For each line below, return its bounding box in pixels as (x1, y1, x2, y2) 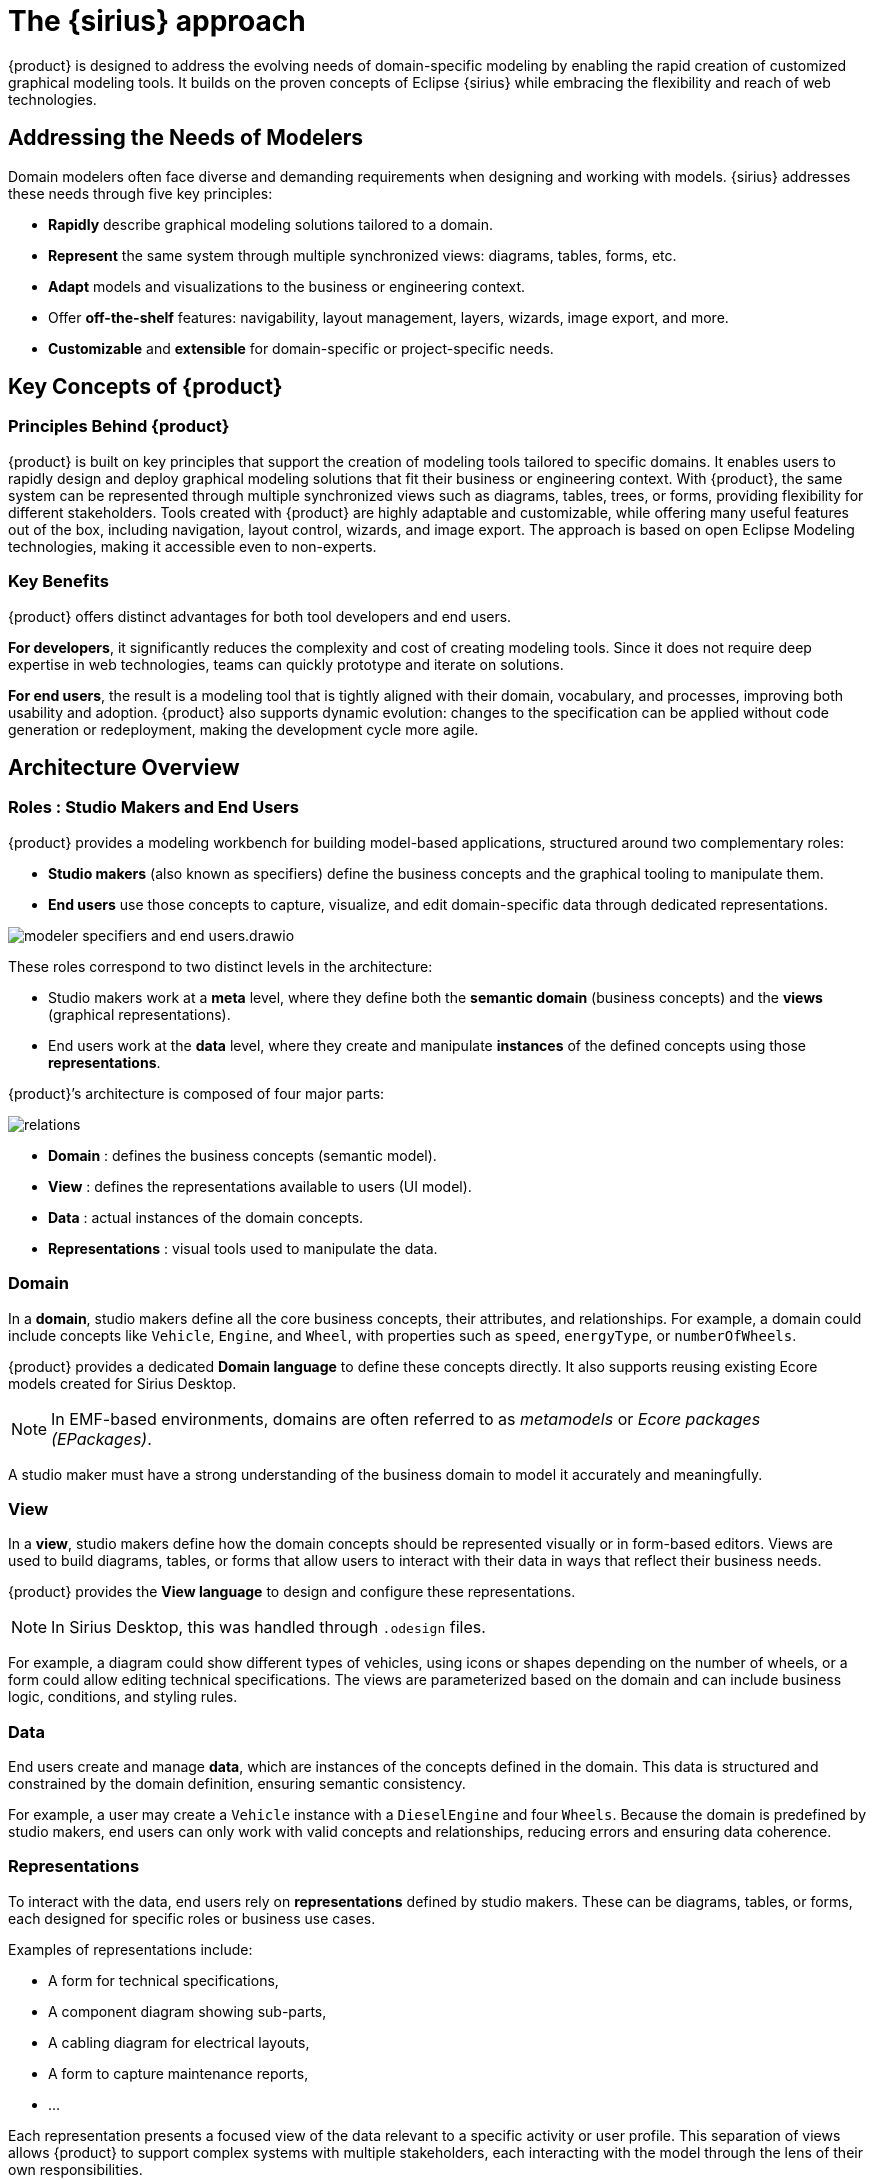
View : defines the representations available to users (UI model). (48, 1177, 472, 1195)
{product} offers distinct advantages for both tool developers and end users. (8, 607, 512, 625)
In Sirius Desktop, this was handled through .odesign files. (51, 1617, 486, 1638)
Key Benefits (8, 571, 109, 592)
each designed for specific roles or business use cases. (8, 1909, 376, 1927)
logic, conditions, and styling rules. (8, 1688, 238, 1706)
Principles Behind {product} (8, 416, 230, 437)
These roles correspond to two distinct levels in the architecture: (8, 957, 433, 975)
